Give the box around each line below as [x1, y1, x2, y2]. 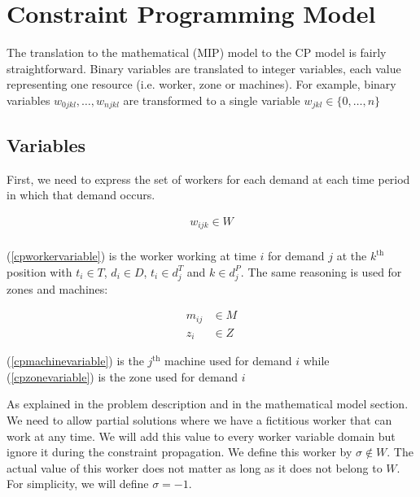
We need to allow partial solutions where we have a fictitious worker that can [7, 411, 392, 428]
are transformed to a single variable [123, 91, 300, 108]
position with [7, 263, 72, 280]
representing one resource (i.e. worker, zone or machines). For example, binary [7, 76, 396, 93]
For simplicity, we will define [7, 475, 149, 492]
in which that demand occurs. [7, 186, 155, 203]
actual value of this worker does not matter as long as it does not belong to [7, 459, 383, 476]
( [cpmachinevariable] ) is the [7, 352, 144, 369]
